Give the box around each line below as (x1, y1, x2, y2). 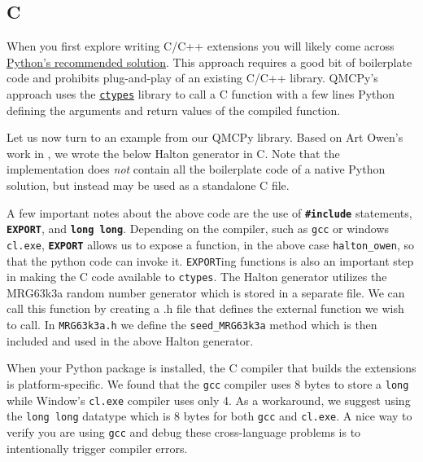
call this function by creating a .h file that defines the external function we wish (7, 300, 404, 317)
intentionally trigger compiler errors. (7, 439, 188, 456)
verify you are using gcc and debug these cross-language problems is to (7, 423, 361, 440)
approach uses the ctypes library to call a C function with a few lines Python (7, 85, 395, 102)
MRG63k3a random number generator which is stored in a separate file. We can (7, 284, 405, 301)
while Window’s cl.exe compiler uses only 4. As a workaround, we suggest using (7, 391, 411, 408)
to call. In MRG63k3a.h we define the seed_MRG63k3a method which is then (7, 316, 377, 333)
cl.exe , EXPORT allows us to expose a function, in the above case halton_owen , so (7, 235, 415, 253)
